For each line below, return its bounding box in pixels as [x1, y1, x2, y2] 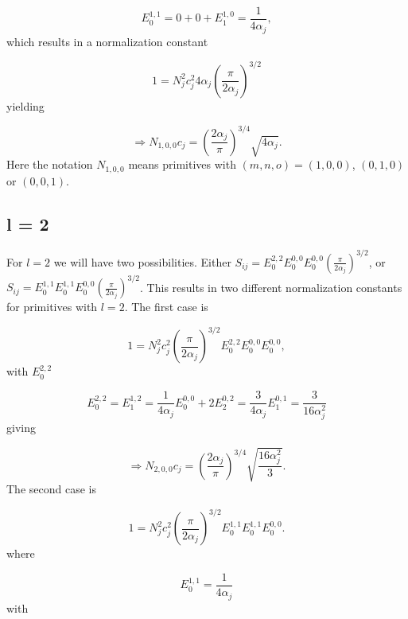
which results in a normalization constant [6, 33, 208, 49]
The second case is [6, 481, 96, 497]
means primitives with [128, 156, 236, 173]
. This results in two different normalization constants [140, 278, 402, 295]
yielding [6, 97, 45, 114]
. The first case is [124, 298, 208, 315]
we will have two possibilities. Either [53, 253, 231, 270]
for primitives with [6, 298, 98, 315]
